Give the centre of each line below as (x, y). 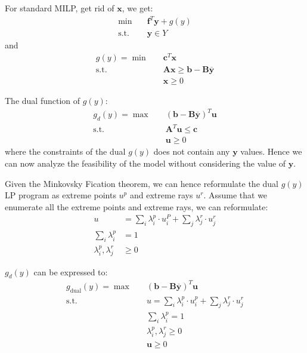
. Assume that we (235, 195)
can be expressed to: (71, 271)
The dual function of (43, 100)
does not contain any (192, 151)
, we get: (137, 8)
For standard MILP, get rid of (60, 8)
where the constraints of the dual (65, 151)
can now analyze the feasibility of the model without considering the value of (145, 163)
